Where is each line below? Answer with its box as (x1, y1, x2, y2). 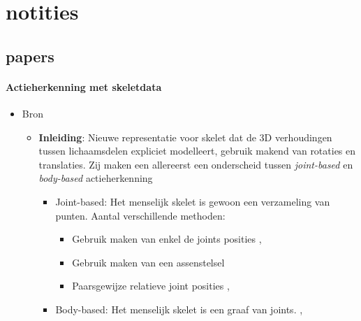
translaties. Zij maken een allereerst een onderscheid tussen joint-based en (38, 157, 353, 171)
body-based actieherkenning (38, 171, 153, 185)
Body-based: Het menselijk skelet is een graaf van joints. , (55, 301, 303, 316)
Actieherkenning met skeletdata (6, 79, 162, 94)
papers (6, 45, 54, 66)
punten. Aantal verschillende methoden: (55, 208, 226, 222)
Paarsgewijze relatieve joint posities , (72, 278, 230, 293)
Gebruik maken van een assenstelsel (72, 255, 225, 269)
